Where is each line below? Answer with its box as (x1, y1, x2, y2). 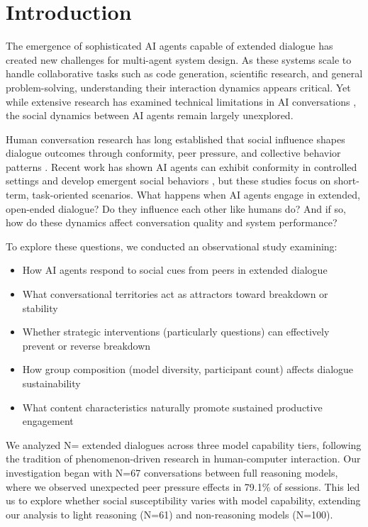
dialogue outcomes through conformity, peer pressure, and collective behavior (6, 145, 341, 160)
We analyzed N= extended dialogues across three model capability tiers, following (6, 437, 362, 452)
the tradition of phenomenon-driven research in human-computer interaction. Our (6, 451, 361, 466)
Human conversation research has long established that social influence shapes (6, 131, 345, 146)
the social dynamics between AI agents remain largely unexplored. (6, 108, 294, 123)
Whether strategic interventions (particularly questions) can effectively (22, 324, 330, 339)
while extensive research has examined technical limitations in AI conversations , (6, 94, 357, 109)
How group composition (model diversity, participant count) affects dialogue (22, 362, 354, 377)
